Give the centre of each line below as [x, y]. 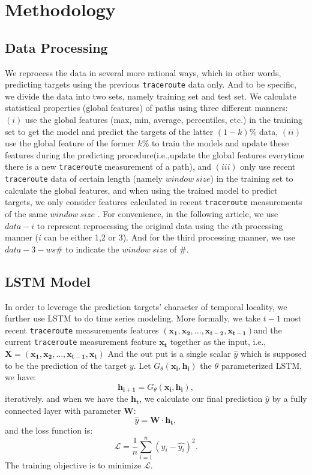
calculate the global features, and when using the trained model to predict [141, 190]
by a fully [289, 399]
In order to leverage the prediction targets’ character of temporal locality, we [146, 306]
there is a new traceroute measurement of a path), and [108, 166]
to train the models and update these [220, 143]
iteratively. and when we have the [67, 399]
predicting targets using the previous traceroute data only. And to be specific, [151, 84]
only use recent [268, 166]
